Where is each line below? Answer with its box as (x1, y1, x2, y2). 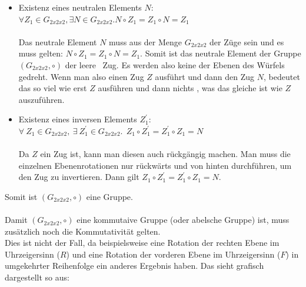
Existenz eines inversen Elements (18, 113, 137, 125)
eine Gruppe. (86, 190, 133, 202)
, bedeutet (264, 70, 300, 82)
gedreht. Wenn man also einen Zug (18, 70, 144, 82)
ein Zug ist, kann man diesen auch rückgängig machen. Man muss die (40, 148, 291, 160)
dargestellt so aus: (5, 271, 69, 283)
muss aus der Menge (109, 35, 182, 48)
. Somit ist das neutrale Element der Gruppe (140, 47, 301, 59)
